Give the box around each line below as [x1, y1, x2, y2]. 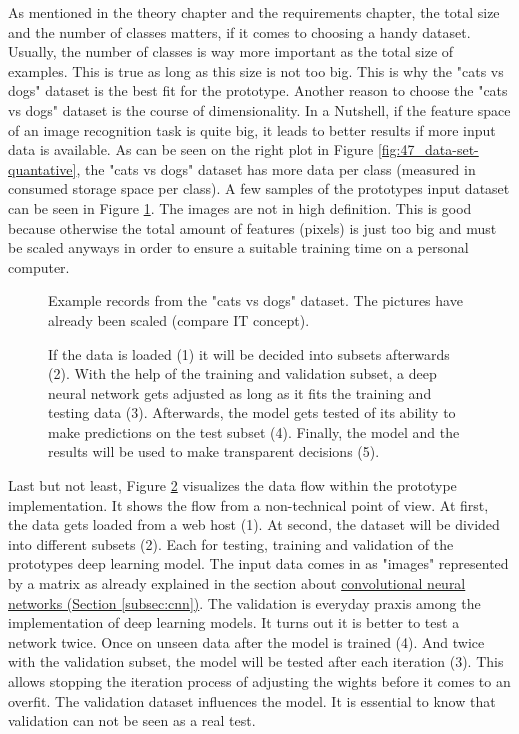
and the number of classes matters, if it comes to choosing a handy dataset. [8, 21, 471, 42]
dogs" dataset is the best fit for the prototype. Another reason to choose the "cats [8, 80, 508, 101]
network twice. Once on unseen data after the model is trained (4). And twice [8, 631, 485, 652]
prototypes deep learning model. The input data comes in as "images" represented [8, 553, 509, 574]
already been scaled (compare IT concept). [48, 309, 310, 330]
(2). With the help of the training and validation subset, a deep [48, 363, 437, 384]
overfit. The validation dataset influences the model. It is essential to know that [8, 690, 496, 711]
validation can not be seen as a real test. [8, 710, 256, 731]
